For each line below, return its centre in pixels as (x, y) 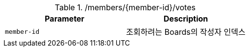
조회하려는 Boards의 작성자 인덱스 (186, 32)
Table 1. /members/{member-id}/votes (125, 7)
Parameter (65, 19)
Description (186, 19)
